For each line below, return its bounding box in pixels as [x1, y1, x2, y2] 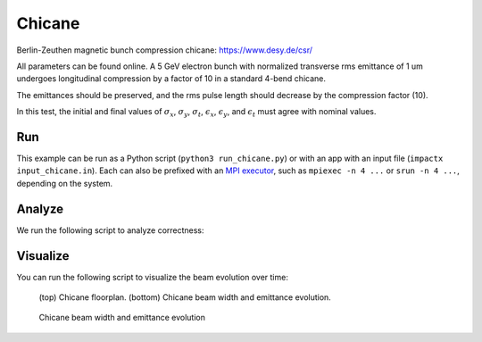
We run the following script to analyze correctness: [16, 224, 204, 236]
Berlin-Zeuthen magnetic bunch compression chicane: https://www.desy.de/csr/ [16, 45, 312, 55]
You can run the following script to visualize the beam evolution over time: [16, 271, 289, 282]
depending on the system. [16, 178, 113, 188]
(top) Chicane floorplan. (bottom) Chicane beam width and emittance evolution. [38, 292, 332, 303]
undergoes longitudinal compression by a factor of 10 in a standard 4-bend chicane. [16, 73, 326, 84]
